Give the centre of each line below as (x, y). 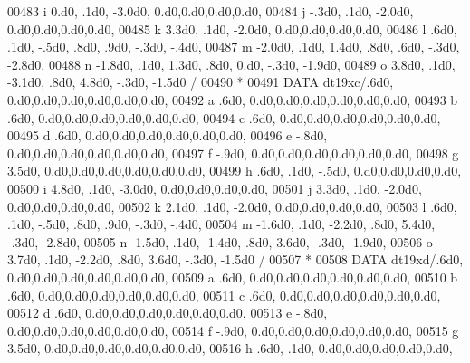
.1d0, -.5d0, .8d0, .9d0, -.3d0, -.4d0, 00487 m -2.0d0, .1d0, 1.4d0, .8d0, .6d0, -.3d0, (234, 47)
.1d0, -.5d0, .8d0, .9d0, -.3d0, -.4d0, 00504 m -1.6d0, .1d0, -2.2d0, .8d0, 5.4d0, (221, 224)
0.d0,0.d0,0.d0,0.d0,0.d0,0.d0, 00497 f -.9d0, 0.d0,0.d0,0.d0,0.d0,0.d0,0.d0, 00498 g (233, 153)
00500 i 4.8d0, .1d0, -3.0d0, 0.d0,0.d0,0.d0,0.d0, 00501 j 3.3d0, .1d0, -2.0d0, (215, 188)
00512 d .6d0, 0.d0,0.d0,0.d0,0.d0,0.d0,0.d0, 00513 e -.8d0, (168, 313)
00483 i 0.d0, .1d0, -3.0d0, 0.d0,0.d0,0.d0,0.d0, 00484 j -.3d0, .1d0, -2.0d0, (211, 11)
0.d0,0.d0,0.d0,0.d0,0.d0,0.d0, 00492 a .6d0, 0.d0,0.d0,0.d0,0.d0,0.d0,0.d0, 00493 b (233, 99)
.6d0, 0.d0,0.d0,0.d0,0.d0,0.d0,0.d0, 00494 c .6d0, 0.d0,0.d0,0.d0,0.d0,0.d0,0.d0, (224, 117)
